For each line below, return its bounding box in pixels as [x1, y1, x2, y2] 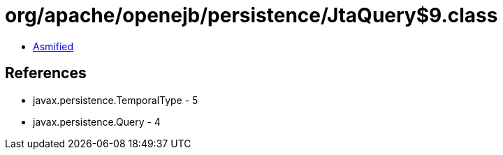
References [5, 64, 87, 82]
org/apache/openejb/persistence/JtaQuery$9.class [5, 3, 498, 27]
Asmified [33, 40, 74, 52]
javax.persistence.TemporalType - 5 [33, 94, 198, 106]
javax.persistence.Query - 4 [33, 115, 161, 128]
